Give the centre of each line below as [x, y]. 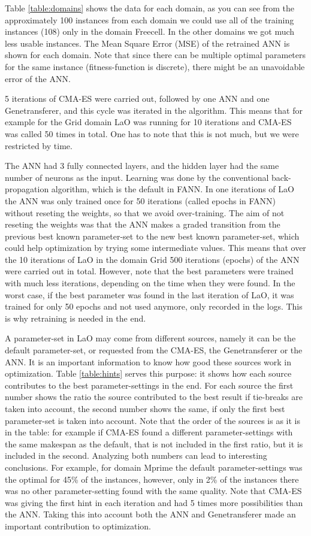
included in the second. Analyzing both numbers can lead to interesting [136, 455]
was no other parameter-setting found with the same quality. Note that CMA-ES [153, 491]
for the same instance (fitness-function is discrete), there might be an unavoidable [155, 66]
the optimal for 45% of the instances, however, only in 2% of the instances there [152, 479]
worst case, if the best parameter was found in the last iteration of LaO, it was [150, 294]
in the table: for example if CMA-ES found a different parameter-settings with [149, 432]
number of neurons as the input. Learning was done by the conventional [137, 177]
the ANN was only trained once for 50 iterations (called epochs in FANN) [141, 200]
